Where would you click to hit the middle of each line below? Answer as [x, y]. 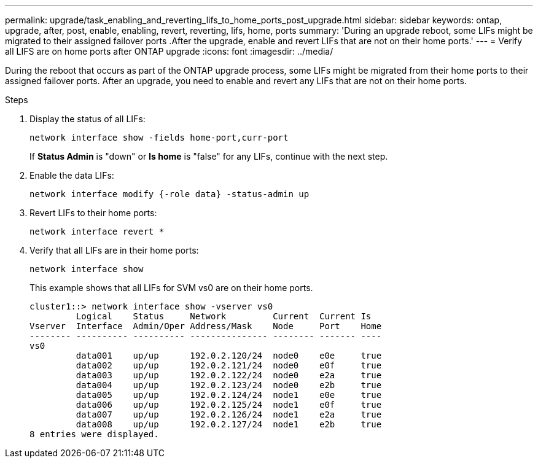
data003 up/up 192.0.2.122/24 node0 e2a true [229, 375]
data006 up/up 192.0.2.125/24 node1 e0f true [229, 405]
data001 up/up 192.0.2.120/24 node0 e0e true [229, 356]
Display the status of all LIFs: [88, 119]
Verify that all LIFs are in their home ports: [114, 250]
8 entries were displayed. [94, 434]
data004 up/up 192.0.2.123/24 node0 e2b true [229, 385]
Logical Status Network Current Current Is [224, 316]
